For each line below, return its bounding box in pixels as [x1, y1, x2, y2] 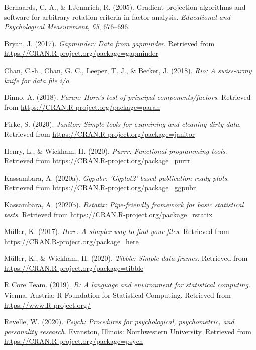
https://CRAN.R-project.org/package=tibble [4, 262, 144, 273]
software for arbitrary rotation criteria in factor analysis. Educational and [4, 11, 230, 22]
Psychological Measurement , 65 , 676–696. [4, 21, 130, 32]
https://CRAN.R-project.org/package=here [4, 236, 139, 246]
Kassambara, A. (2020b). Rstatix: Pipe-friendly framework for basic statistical [4, 199, 244, 209]
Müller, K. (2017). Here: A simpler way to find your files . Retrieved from [4, 226, 229, 237]
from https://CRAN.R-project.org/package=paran [4, 101, 160, 112]
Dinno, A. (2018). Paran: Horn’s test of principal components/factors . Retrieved [4, 92, 251, 102]
